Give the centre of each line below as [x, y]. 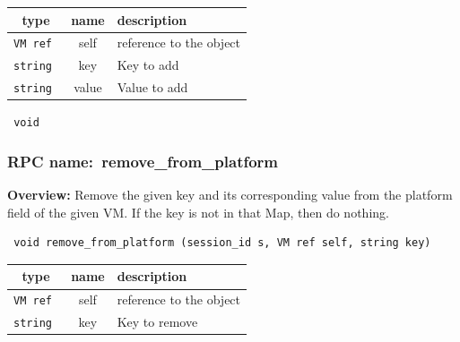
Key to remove [157, 322]
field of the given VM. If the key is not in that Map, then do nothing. [198, 212]
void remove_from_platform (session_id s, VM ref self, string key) [222, 243]
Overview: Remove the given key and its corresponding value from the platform [230, 195]
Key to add [148, 65]
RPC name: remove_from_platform [143, 161]
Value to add [152, 87]
